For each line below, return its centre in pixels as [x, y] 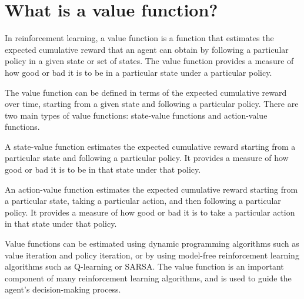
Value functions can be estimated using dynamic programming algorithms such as [152, 243]
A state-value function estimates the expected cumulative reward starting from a [150, 146]
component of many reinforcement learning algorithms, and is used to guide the [148, 278]
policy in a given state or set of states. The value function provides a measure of [149, 61]
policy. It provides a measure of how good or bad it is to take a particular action [150, 212]
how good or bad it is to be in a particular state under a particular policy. [138, 72]
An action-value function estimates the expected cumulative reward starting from [151, 189]
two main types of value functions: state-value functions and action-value [136, 115]
